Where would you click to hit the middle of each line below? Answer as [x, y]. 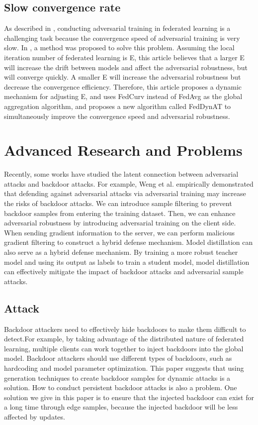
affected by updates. [35, 416]
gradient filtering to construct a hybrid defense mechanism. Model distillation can [129, 242]
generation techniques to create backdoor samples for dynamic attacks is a [117, 377]
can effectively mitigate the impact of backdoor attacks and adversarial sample [124, 271]
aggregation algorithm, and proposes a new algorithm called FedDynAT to [118, 106]
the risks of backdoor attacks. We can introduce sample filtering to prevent [118, 203]
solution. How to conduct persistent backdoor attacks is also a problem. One [121, 387]
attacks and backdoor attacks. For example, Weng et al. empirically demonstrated [129, 183]
